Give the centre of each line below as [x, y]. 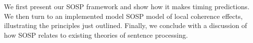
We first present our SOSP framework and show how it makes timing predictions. [127, 6]
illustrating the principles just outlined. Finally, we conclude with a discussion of [126, 25]
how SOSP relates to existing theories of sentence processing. [96, 35]
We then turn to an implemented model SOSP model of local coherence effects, [123, 16]
